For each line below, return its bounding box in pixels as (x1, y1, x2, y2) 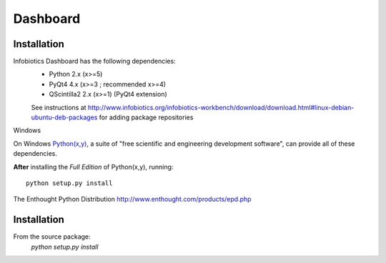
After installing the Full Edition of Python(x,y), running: (13, 162, 174, 171)
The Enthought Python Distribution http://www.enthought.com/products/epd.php (13, 195, 252, 204)
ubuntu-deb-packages (31, 113, 98, 121)
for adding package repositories (99, 113, 194, 121)
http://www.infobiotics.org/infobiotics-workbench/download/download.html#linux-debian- (87, 103, 355, 111)
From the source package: (13, 232, 91, 241)
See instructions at (31, 103, 86, 111)
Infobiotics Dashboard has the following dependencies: (13, 57, 176, 66)
